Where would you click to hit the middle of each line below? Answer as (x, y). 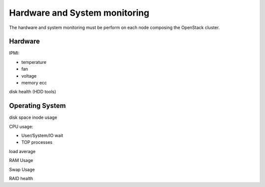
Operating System (38, 106)
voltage (29, 76)
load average (22, 151)
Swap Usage (22, 169)
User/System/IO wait (42, 135)
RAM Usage (21, 160)
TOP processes (37, 142)
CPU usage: (21, 126)
